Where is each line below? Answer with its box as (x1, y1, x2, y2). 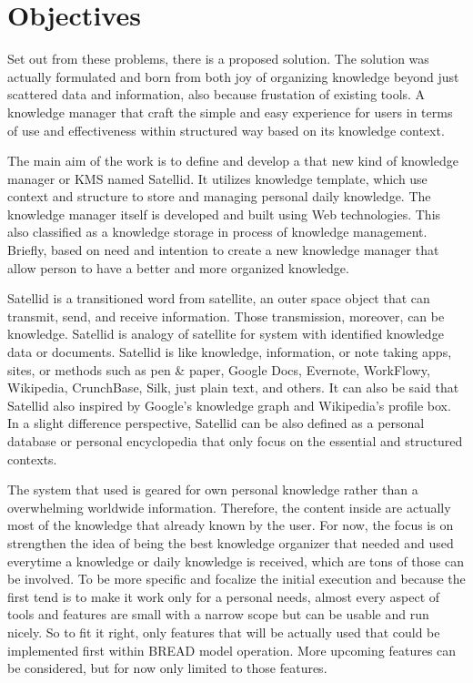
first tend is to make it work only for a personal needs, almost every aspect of (7, 586, 440, 606)
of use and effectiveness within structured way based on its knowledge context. (7, 120, 445, 139)
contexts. (7, 449, 57, 468)
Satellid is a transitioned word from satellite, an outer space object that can (7, 289, 430, 308)
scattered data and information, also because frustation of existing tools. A (7, 85, 426, 104)
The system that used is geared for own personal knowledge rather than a (7, 480, 418, 499)
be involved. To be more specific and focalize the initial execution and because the (7, 569, 466, 588)
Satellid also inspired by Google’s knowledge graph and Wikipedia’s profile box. (7, 395, 451, 414)
